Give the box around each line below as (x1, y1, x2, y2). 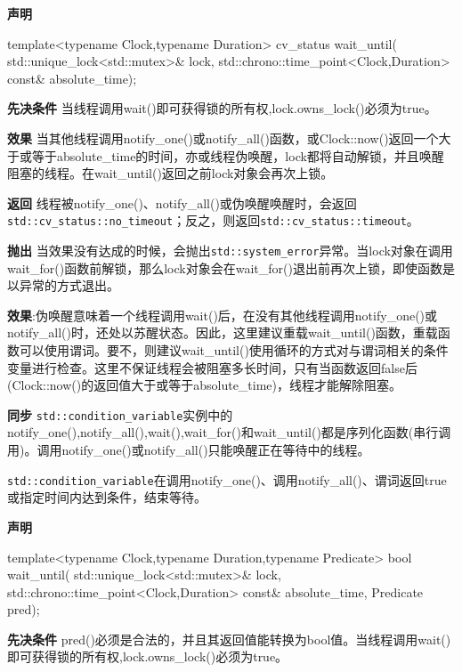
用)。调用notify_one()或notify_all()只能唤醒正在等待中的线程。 (7, 441, 370, 459)
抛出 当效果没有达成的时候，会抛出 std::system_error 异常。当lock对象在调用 (7, 241, 453, 259)
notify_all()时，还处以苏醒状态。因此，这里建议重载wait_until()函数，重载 (7, 323, 438, 342)
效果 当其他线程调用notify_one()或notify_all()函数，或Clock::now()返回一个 (7, 128, 439, 147)
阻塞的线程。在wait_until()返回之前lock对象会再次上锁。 (7, 164, 334, 182)
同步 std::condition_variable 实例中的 (7, 405, 233, 424)
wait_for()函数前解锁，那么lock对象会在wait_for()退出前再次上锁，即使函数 (7, 258, 442, 277)
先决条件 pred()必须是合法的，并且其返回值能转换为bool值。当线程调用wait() (7, 629, 451, 648)
